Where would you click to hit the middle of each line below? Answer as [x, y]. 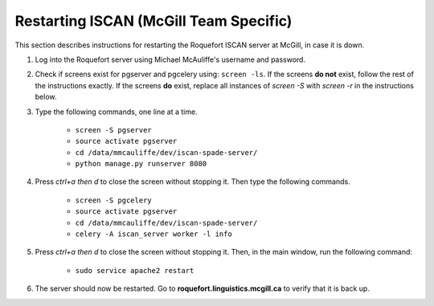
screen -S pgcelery [113, 200]
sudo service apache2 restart [135, 270]
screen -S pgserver [113, 130]
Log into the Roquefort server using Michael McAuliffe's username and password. [170, 59]
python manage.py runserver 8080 [141, 164]
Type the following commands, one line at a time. [116, 112]
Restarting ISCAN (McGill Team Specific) [154, 21]
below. [46, 97]
